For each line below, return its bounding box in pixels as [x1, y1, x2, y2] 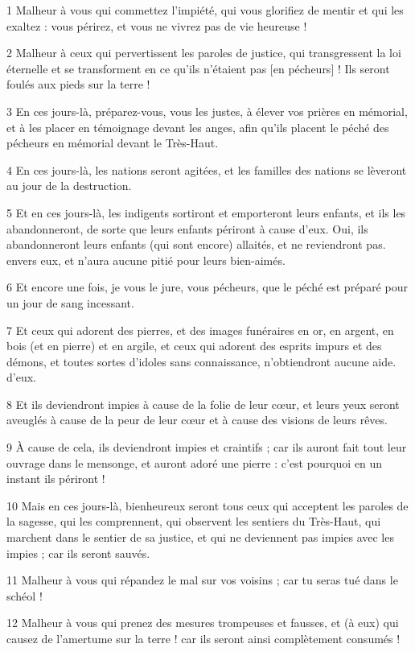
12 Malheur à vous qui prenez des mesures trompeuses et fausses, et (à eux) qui [6, 614, 399, 631]
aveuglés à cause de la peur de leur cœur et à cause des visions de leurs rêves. [6, 411, 388, 428]
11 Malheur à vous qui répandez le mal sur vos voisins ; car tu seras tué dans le [6, 572, 398, 588]
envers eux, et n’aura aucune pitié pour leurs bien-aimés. [6, 251, 286, 268]
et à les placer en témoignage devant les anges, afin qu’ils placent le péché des [6, 118, 389, 135]
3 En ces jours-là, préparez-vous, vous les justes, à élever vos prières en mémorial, [6, 102, 408, 119]
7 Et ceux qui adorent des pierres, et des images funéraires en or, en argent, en [6, 321, 394, 338]
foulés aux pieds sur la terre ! [6, 76, 150, 93]
